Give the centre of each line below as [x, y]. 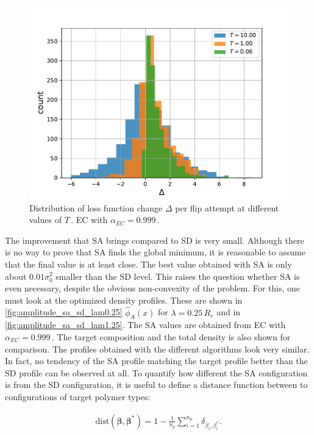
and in [229, 312]
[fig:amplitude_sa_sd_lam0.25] [64, 312]
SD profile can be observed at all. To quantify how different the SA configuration [156, 372]
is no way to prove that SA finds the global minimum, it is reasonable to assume [155, 252]
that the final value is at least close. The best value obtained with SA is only [148, 264]
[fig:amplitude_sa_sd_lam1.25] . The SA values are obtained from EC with [145, 325]
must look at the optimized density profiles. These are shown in [124, 300]
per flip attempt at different [227, 207]
